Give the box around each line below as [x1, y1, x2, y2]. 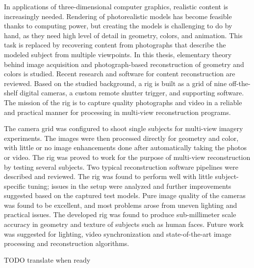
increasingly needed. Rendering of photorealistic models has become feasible [4, 11, 232, 21]
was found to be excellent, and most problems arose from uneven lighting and [4, 200, 237, 210]
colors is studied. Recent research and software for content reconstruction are [4, 68, 235, 79]
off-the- [229, 78, 251, 88]
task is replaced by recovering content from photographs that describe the [4, 40, 226, 50]
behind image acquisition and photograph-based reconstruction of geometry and [4, 59, 244, 69]
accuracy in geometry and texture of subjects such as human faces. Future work [4, 219, 244, 229]
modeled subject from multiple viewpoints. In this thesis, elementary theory [4, 49, 232, 59]
